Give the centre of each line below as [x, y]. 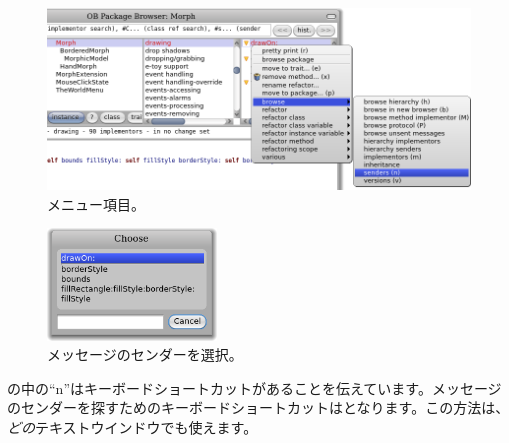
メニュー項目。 [96, 203]
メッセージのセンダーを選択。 [145, 354]
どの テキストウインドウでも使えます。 [132, 426]
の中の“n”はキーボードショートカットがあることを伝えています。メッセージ [254, 387]
